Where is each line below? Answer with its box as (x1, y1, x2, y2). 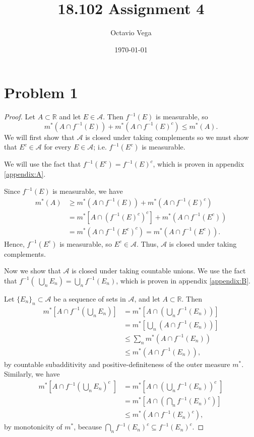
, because (74, 421, 102, 432)
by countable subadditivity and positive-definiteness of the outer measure (4, 358, 230, 369)
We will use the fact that (4, 159, 81, 169)
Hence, (4, 238, 25, 249)
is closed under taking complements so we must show (85, 131, 249, 142)
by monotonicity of (4, 421, 62, 432)
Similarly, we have (4, 369, 60, 379)
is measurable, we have (52, 186, 123, 196)
